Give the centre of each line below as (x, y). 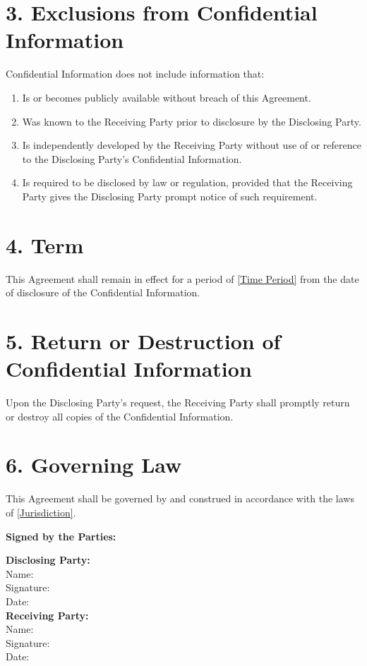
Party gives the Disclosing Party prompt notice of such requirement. (170, 196)
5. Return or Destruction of (143, 340)
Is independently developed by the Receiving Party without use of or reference (192, 145)
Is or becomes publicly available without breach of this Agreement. (167, 97)
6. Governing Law (94, 465)
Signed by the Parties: (61, 536)
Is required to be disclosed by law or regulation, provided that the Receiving (187, 182)
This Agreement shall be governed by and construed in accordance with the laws (180, 498)
